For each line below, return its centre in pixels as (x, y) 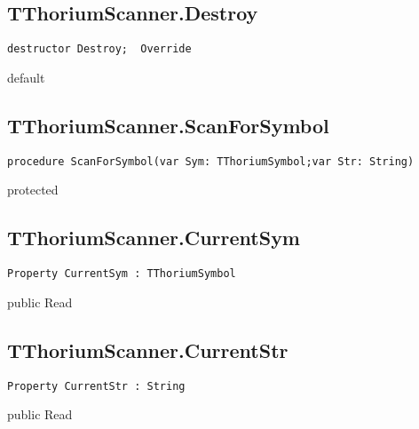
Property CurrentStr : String (96, 386)
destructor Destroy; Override (99, 49)
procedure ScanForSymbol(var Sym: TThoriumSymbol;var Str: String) (211, 161)
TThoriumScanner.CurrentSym (154, 238)
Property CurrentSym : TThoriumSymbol (122, 274)
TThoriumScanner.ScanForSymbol (168, 125)
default (26, 77)
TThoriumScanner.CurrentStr (148, 350)
